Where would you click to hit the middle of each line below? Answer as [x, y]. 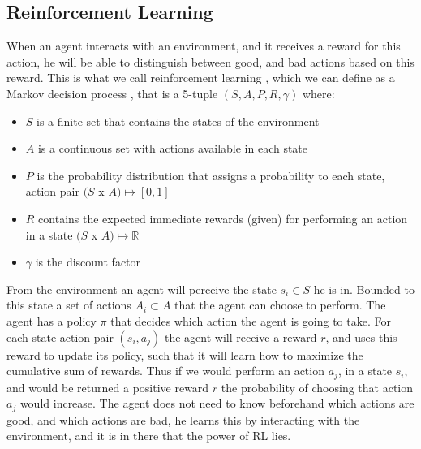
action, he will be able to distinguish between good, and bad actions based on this [210, 61]
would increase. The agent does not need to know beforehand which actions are [217, 403]
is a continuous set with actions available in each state [173, 148]
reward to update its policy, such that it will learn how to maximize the [185, 354]
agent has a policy [52, 320]
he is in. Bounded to [364, 289]
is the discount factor [88, 262]
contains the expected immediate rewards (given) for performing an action [223, 218]
